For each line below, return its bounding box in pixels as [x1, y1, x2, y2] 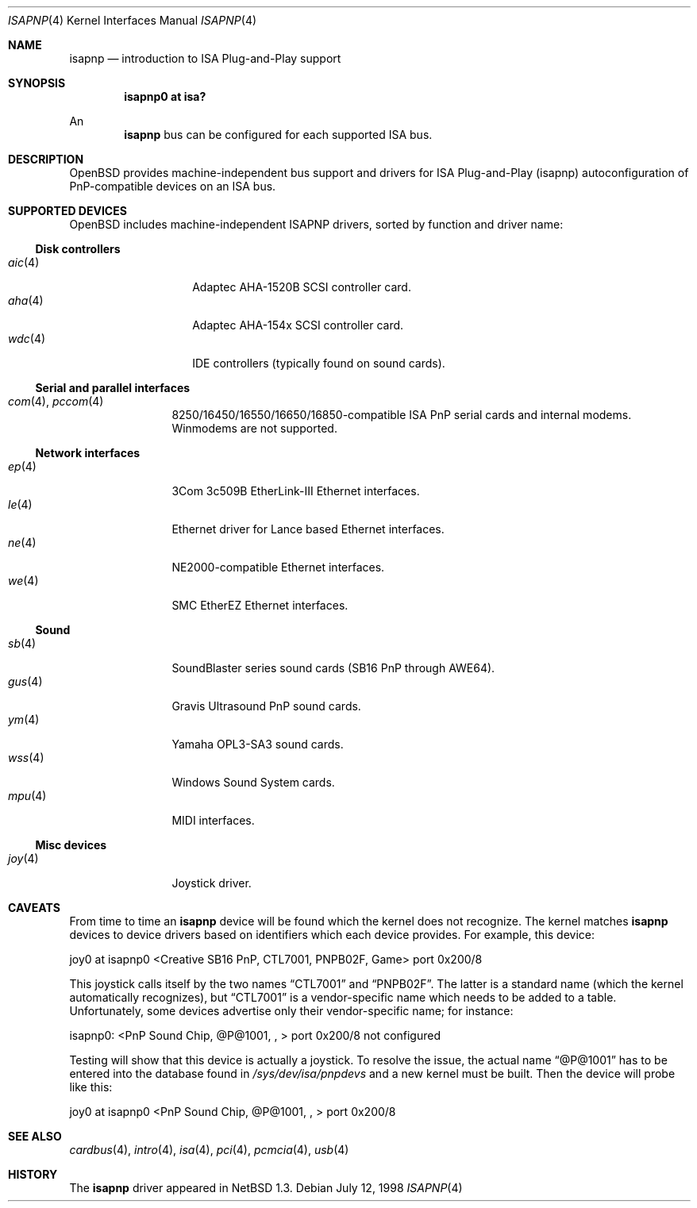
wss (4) [8, 751, 44, 764]
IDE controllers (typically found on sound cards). [192, 356, 445, 370]
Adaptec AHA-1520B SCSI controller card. [192, 280, 411, 294]
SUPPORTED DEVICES [8, 204, 127, 217]
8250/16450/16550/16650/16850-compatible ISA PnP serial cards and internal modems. [171, 408, 632, 421]
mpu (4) [8, 789, 47, 802]
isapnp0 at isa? [124, 90, 206, 103]
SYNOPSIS [8, 76, 66, 90]
